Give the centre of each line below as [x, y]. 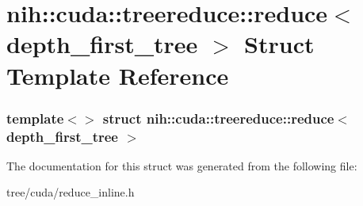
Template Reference [118, 75]
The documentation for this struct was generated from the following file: [182, 165]
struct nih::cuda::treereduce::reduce [218, 118]
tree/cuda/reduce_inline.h [71, 192]
